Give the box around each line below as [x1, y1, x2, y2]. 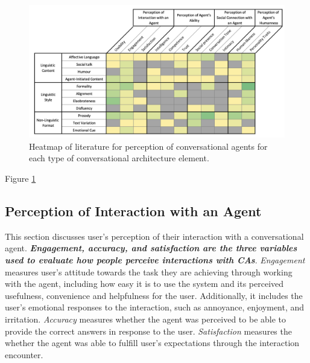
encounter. [5, 348, 43, 361]
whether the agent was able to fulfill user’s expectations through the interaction [5, 336, 300, 349]
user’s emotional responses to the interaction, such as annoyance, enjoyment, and [5, 301, 305, 313]
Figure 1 [5, 172, 36, 185]
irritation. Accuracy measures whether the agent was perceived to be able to [5, 313, 286, 326]
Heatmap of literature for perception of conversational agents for [29, 140, 268, 152]
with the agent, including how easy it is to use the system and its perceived [5, 277, 284, 290]
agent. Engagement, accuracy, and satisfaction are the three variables [5, 242, 297, 254]
